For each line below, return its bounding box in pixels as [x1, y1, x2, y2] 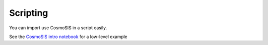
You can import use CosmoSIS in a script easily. [9, 25, 107, 31]
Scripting [9, 7, 48, 18]
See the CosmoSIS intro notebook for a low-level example [9, 34, 128, 40]
